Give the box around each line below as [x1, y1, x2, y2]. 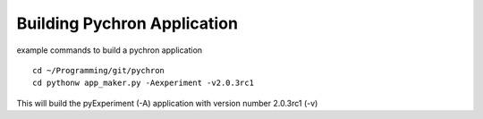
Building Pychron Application [16, 13, 239, 33]
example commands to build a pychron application [16, 45, 203, 55]
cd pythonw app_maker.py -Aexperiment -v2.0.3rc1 [32, 78, 255, 89]
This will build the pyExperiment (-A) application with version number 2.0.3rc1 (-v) [16, 98, 318, 108]
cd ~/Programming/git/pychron [32, 65, 165, 75]
